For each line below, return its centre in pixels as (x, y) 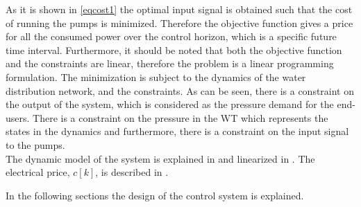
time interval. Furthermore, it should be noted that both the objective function (174, 49)
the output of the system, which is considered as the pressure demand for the (170, 104)
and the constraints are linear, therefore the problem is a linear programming (170, 63)
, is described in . (132, 172)
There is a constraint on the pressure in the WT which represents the (180, 117)
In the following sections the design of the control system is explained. (155, 195)
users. (18, 117)
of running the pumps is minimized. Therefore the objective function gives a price (179, 22)
